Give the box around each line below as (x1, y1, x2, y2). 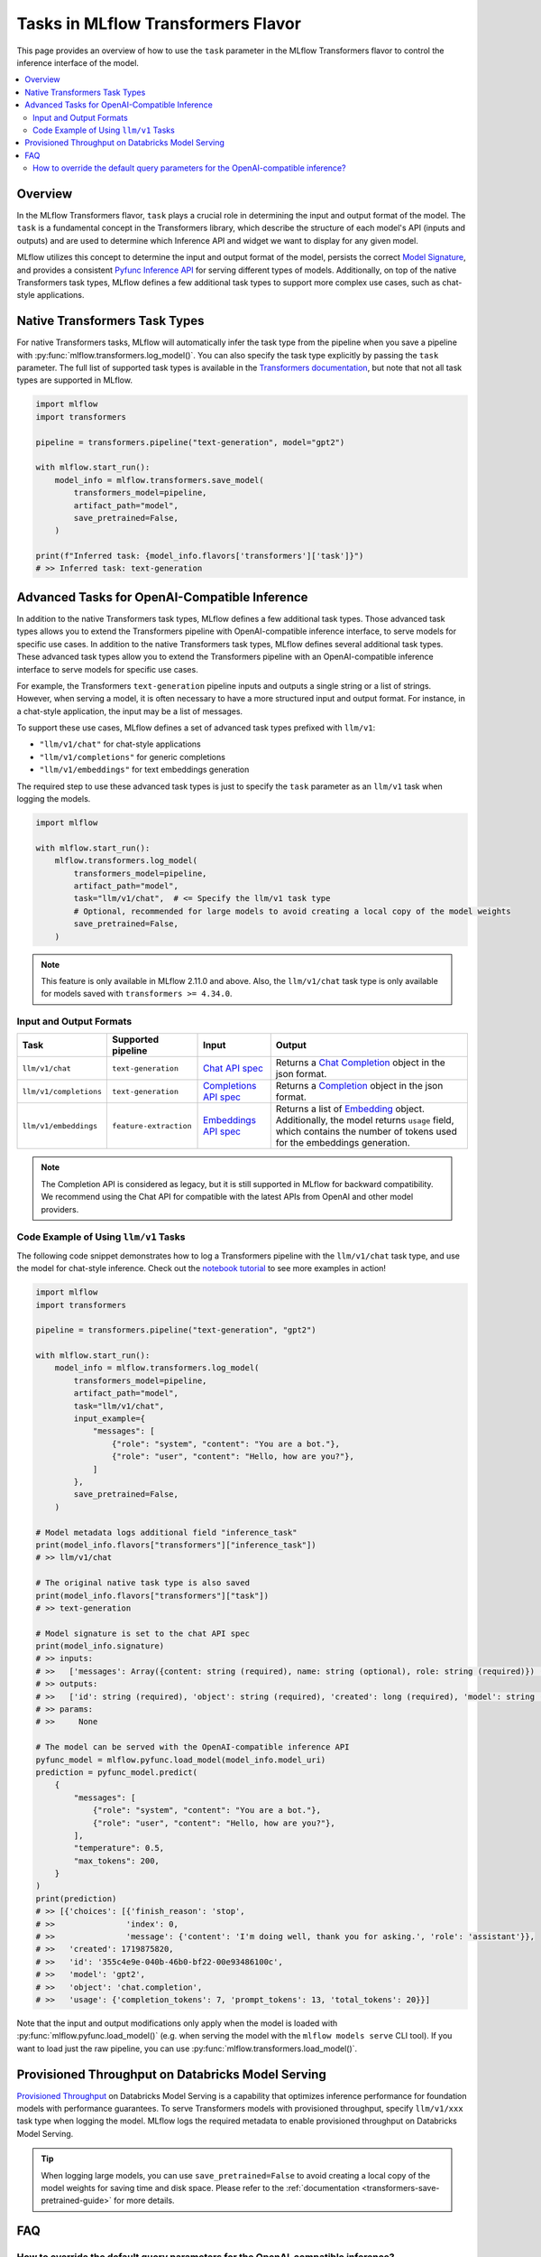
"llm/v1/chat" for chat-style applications (39, 738, 202, 749)
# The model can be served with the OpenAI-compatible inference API (35, 1742, 350, 1752)
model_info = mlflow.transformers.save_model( (54, 475, 265, 485)
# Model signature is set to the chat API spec (35, 1628, 250, 1639)
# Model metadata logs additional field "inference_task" (35, 1527, 298, 1537)
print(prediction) (35, 1893, 117, 1904)
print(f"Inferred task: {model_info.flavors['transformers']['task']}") (35, 551, 364, 562)
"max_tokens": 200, (73, 1855, 160, 1866)
